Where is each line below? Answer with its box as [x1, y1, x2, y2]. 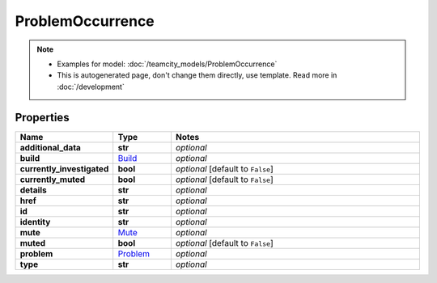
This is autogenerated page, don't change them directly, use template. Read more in [57, 70, 337, 80]
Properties [15, 110, 70, 125]
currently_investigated [19, 163, 109, 174]
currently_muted [19, 174, 86, 185]
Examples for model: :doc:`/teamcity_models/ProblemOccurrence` [57, 59, 278, 69]
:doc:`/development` [57, 82, 125, 91]
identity [19, 216, 51, 227]
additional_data [19, 141, 81, 153]
